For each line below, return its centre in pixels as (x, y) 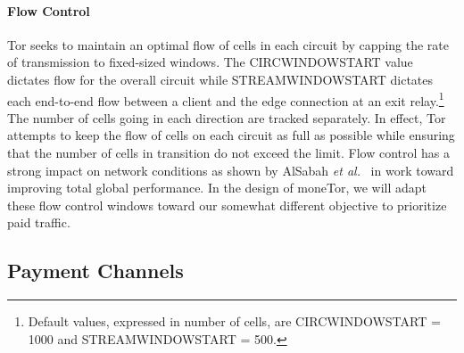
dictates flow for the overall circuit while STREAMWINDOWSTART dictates (220, 79)
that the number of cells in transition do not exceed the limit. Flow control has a (228, 153)
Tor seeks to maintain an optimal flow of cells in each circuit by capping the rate (228, 44)
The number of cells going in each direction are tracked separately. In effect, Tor (227, 117)
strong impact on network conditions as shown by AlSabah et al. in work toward (231, 170)
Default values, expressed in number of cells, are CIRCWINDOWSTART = (234, 321)
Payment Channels (95, 271)
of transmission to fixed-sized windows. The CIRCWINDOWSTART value (210, 62)
